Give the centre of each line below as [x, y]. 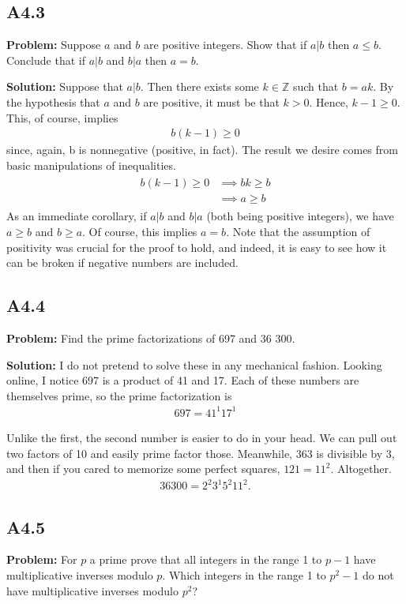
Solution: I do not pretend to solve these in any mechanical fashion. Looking [194, 364]
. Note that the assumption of [298, 232]
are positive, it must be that [211, 101]
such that [316, 86]
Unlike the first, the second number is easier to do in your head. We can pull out [202, 437]
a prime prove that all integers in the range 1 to [206, 559]
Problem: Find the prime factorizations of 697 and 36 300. [151, 338]
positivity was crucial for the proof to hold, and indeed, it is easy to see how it [197, 247]
